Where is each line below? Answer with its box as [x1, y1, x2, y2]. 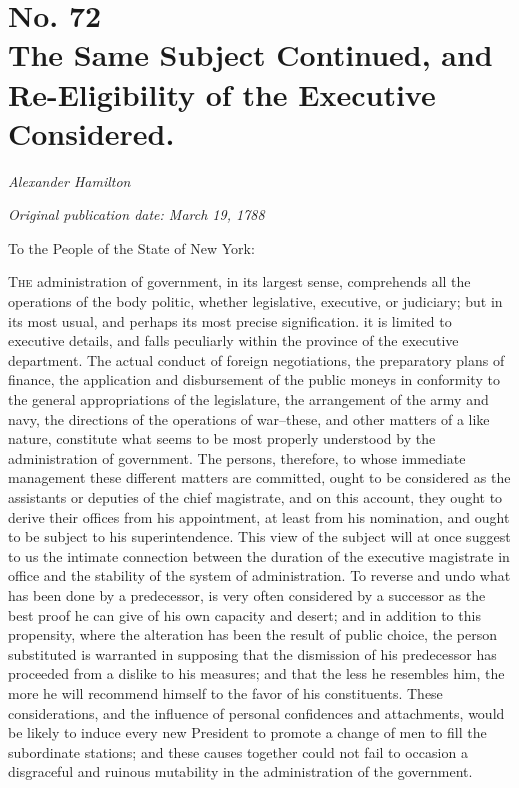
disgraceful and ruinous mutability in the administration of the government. [8, 761, 473, 782]
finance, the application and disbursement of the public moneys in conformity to [8, 369, 500, 390]
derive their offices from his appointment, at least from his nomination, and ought [8, 506, 510, 527]
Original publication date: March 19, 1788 [8, 204, 265, 225]
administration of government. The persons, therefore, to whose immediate [8, 447, 466, 468]
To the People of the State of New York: [8, 237, 255, 258]
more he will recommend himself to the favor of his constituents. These [8, 682, 443, 703]
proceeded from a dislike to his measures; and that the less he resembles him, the [8, 663, 505, 684]
